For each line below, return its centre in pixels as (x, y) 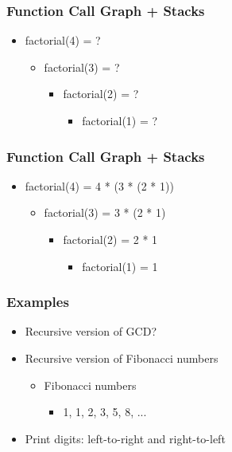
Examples (38, 302)
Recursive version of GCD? (91, 331)
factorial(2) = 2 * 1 (110, 239)
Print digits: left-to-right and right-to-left (125, 438)
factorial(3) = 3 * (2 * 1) (105, 212)
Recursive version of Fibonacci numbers (122, 358)
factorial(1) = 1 (120, 266)
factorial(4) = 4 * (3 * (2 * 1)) (99, 185)
